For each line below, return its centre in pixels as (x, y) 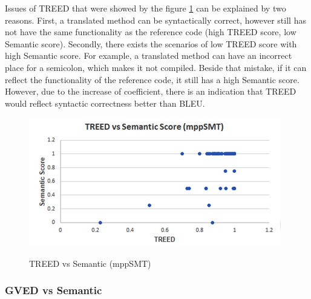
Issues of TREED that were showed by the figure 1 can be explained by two (146, 8)
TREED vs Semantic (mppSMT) (90, 263)
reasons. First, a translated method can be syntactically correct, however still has (155, 20)
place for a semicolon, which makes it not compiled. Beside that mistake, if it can (156, 67)
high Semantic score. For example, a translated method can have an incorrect (149, 55)
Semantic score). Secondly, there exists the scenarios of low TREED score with (151, 43)
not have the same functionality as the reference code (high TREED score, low (151, 32)
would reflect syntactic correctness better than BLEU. (105, 103)
